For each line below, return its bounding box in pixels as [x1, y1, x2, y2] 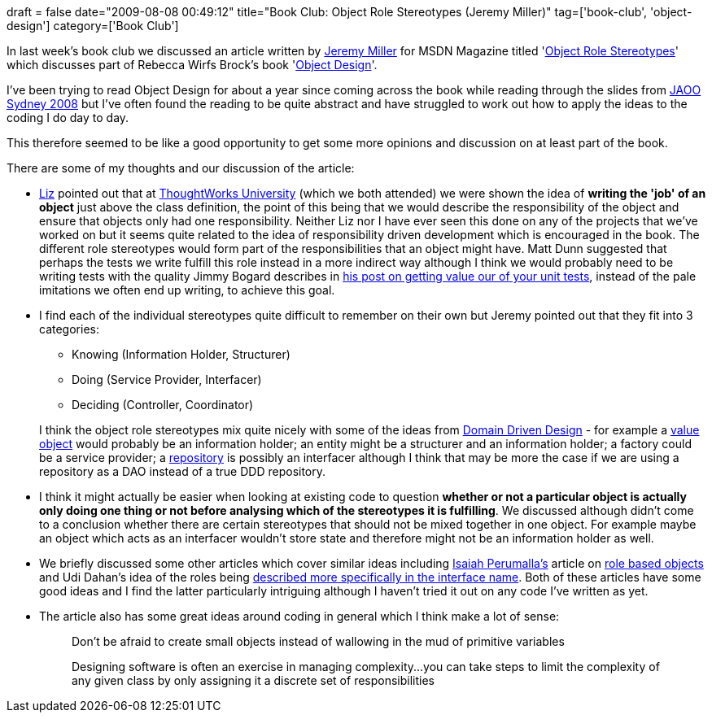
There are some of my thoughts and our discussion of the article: [7, 161, 355, 175]
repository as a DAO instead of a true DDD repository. [39, 464, 326, 478]
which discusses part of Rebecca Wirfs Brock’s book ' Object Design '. [7, 58, 378, 72]
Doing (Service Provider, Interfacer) [72, 373, 262, 386]
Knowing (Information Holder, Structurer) [72, 347, 290, 361]
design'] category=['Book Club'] [7, 19, 179, 33]
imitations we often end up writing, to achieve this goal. [39, 283, 335, 297]
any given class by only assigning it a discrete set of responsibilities [72, 673, 435, 687]
